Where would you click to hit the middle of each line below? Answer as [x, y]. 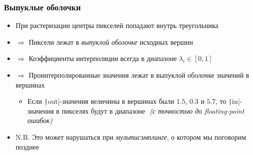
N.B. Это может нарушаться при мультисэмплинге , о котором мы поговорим [131, 137]
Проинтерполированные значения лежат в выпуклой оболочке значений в [139, 75]
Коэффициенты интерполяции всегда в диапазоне [103, 58]
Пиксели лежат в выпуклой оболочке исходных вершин [111, 42]
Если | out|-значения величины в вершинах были [101, 101]
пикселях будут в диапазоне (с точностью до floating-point [153, 110]
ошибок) [40, 120]
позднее [27, 146]
